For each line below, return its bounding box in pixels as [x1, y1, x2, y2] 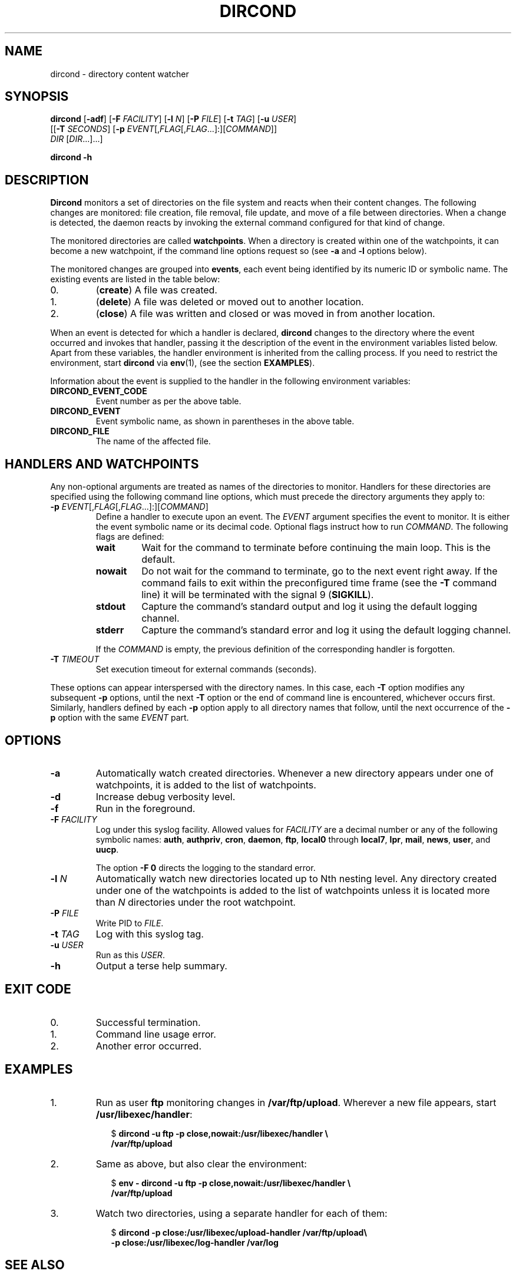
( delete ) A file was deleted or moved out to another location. [95, 296, 364, 308]
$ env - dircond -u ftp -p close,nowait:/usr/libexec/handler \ [111, 1177, 351, 1188]
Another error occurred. [95, 1039, 201, 1052]
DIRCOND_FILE [50, 426, 110, 437]
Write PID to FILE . [95, 917, 164, 928]
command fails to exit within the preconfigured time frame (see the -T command [141, 577, 497, 589]
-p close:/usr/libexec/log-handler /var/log [111, 1237, 279, 1247]
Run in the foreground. [95, 802, 196, 814]
